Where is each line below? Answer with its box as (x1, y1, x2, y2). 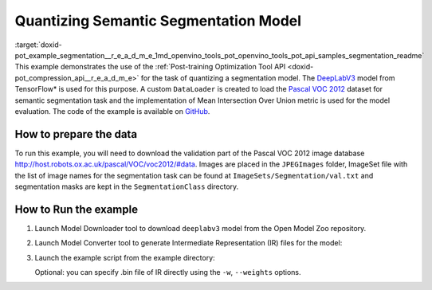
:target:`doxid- (14, 40, 63, 49)
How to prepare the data (14, 127, 138, 141)
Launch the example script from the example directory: (34, 253, 215, 262)
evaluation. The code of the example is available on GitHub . (14, 106, 210, 116)
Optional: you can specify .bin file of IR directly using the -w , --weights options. (34, 268, 302, 277)
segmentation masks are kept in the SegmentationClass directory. (14, 182, 239, 191)
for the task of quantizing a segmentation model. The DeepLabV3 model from (140, 72, 395, 83)
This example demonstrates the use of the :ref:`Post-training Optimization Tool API (14, 62, 286, 72)
